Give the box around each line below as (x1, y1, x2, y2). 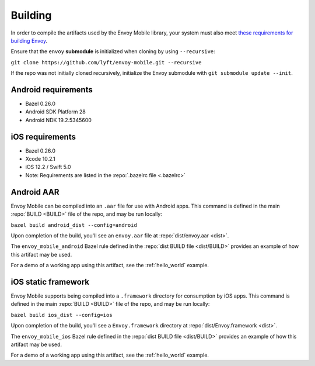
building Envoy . (10, 37, 48, 44)
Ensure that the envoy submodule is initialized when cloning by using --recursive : (10, 48, 215, 55)
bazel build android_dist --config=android (10, 222, 137, 228)
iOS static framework (10, 277, 90, 286)
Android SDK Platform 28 (25, 108, 86, 115)
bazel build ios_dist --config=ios (10, 312, 113, 318)
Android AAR (10, 187, 60, 197)
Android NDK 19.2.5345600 (25, 116, 92, 123)
